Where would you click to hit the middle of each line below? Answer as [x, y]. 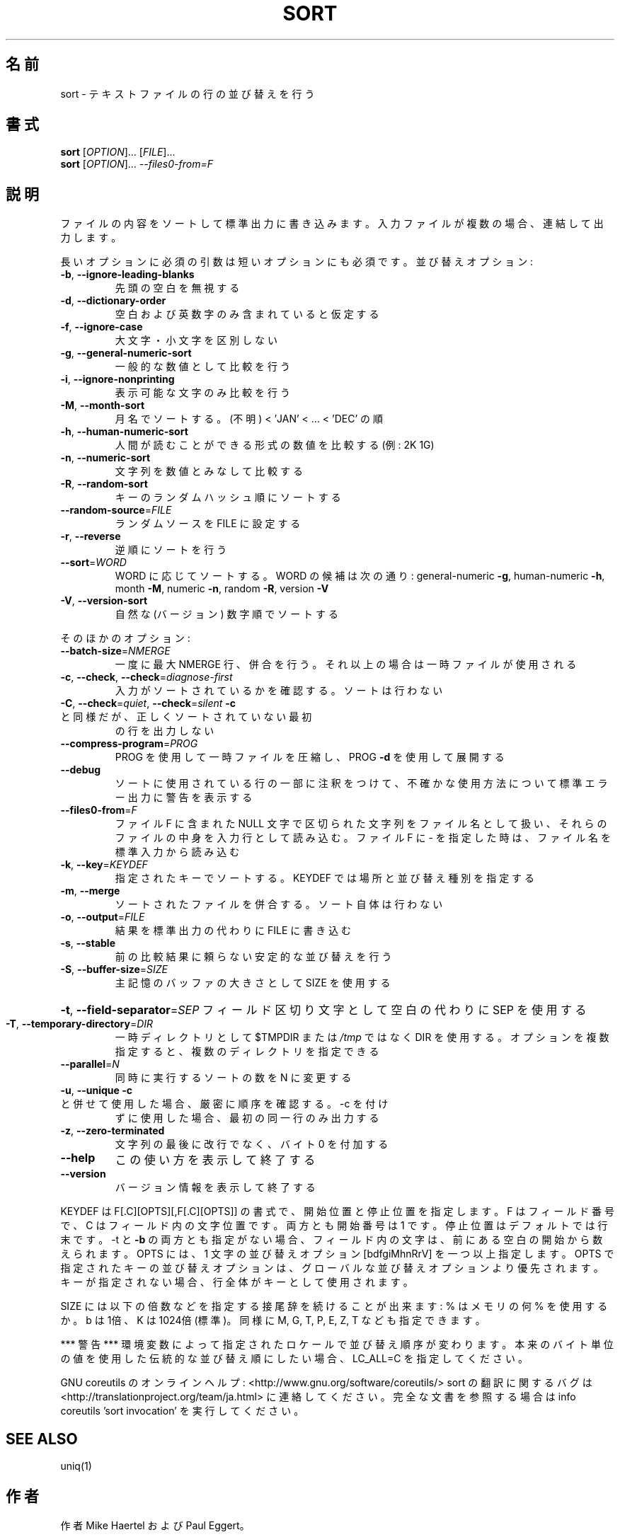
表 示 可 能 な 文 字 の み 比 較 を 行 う [202, 393]
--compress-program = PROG [129, 744]
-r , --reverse [91, 536]
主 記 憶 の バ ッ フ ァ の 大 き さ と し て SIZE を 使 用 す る [253, 983]
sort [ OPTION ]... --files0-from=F [137, 164]
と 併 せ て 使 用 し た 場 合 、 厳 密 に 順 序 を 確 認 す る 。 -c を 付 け [224, 1104]
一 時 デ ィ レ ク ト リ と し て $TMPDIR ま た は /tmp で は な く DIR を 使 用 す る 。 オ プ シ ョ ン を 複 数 [362, 1037]
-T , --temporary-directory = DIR [80, 1024]
